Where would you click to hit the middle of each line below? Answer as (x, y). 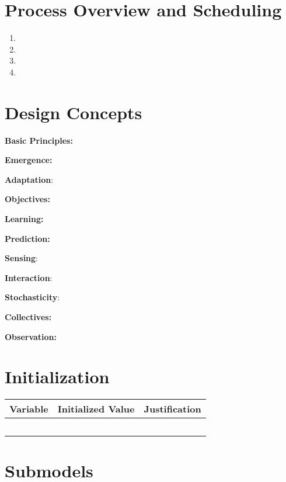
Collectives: (28, 316)
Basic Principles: (39, 140)
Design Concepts (74, 112)
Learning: (24, 219)
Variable (29, 409)
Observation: (31, 336)
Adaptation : (29, 179)
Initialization (57, 377)
